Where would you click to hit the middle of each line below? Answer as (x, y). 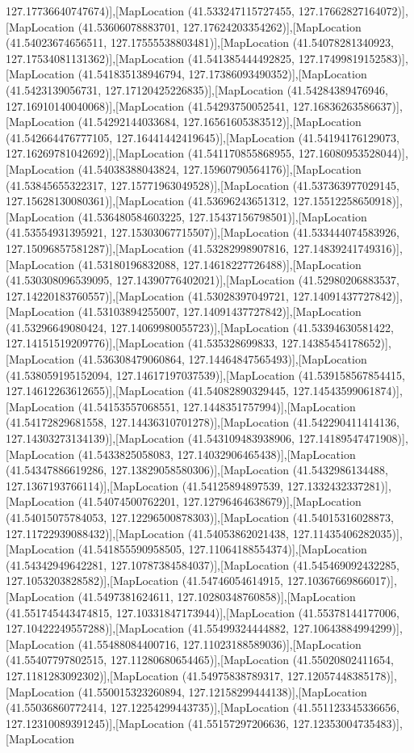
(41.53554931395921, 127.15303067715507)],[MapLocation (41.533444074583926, (203, 232)
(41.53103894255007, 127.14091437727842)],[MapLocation (220, 311)
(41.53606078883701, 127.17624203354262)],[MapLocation (220, 26)
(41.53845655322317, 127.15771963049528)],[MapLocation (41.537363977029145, (203, 185)
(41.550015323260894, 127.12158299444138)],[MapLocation (222, 691)
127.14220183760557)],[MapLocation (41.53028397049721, (148, 295)
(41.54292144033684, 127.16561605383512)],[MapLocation (220, 122)
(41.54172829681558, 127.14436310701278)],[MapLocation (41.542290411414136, (203, 422)
